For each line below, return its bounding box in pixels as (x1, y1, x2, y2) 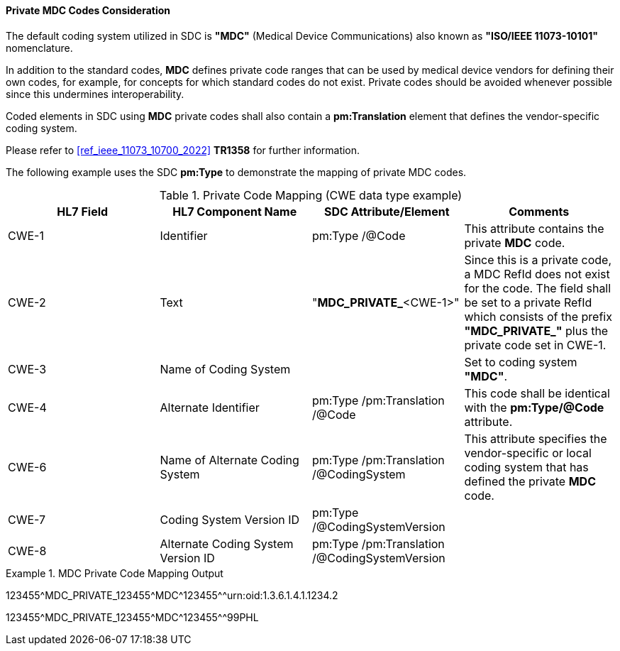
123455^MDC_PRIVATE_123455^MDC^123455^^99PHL (6, 611, 259, 623)
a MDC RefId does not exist (464, 266, 610, 281)
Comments (509, 204, 570, 219)
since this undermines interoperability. (6, 87, 184, 100)
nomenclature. (6, 41, 73, 54)
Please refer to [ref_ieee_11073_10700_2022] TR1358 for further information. (6, 143, 360, 156)
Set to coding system (464, 354, 577, 369)
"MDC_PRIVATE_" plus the (464, 323, 609, 338)
